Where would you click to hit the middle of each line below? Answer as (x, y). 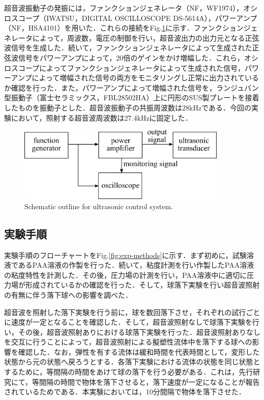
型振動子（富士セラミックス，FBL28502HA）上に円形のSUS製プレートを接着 (132, 97)
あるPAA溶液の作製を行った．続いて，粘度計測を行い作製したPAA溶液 (136, 265)
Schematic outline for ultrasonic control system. (99, 206)
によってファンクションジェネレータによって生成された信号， (142, 67)
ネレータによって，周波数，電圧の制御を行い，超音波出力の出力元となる (125, 37)
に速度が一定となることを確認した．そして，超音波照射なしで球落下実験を (128, 322)
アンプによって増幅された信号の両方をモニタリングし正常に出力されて (128, 78)
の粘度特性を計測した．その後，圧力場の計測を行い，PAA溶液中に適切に (126, 275)
